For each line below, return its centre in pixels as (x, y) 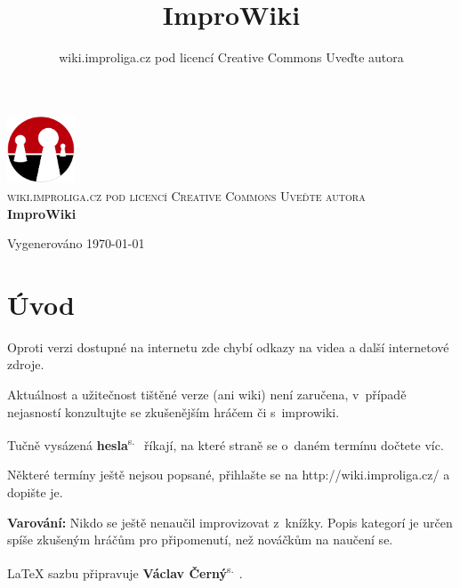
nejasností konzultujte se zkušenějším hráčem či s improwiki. (174, 411)
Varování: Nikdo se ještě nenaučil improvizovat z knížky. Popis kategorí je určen (230, 522)
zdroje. (26, 364)
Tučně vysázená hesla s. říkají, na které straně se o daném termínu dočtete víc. (226, 443)
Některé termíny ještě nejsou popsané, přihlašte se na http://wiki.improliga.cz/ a (229, 475)
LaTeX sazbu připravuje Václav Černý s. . (125, 571)
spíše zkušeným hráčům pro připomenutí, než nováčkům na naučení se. (200, 540)
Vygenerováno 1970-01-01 (76, 243)
